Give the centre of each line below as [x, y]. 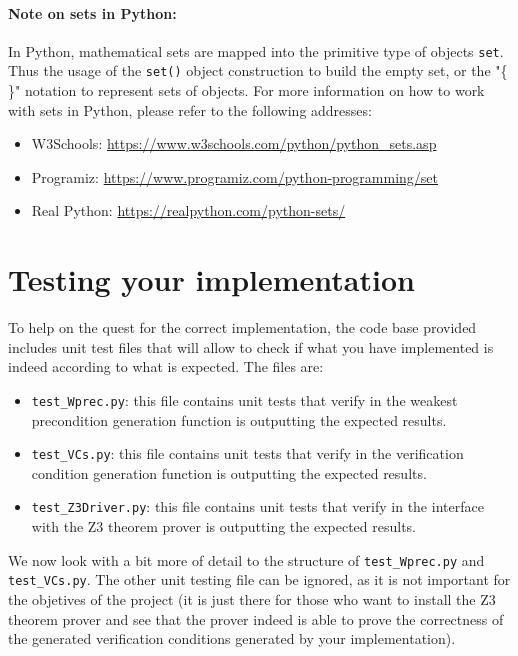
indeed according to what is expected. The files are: [166, 366]
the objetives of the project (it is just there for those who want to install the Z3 [252, 599]
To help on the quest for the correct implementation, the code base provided [242, 327]
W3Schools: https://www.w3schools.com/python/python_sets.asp [234, 143]
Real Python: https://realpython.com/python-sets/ [188, 210]
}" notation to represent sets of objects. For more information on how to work [246, 90]
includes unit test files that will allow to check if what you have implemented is [251, 346]
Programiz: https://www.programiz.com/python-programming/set [235, 176]
